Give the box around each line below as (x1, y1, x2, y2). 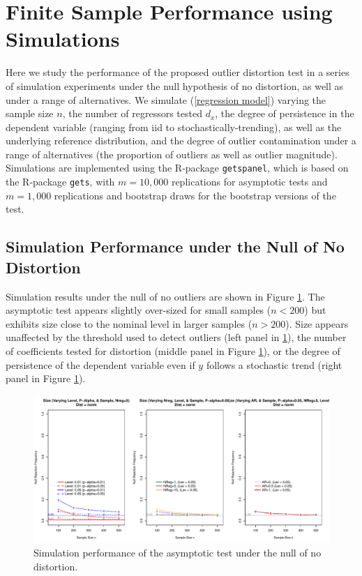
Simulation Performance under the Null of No (6, 236, 345, 257)
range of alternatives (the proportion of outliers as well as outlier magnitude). (6, 146, 338, 161)
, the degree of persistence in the (215, 106, 354, 121)
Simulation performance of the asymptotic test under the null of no (33, 545, 322, 560)
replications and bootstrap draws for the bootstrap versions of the (54, 188, 336, 202)
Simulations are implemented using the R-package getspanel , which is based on (6, 160, 349, 175)
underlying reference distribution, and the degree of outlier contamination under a (6, 133, 356, 148)
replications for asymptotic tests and (171, 174, 328, 189)
